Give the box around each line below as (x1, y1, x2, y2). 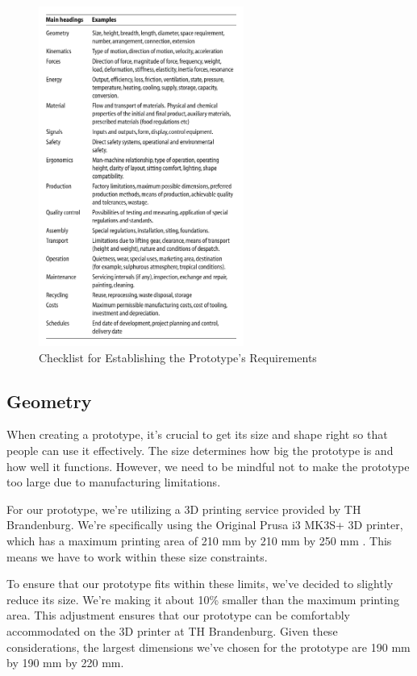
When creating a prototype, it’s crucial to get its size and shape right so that (6, 426, 388, 443)
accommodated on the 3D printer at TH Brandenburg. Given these (6, 623, 338, 640)
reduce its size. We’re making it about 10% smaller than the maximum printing (6, 590, 399, 607)
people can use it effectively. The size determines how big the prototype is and (6, 442, 394, 459)
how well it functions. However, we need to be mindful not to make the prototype (6, 457, 410, 474)
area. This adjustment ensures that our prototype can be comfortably (6, 607, 350, 624)
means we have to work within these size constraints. (6, 548, 268, 565)
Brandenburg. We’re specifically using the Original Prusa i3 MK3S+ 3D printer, (6, 516, 403, 533)
